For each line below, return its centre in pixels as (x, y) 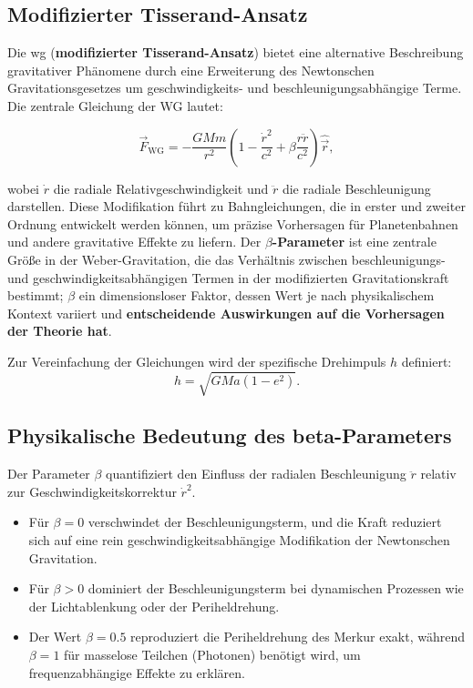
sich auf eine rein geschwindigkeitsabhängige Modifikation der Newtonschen (239, 540)
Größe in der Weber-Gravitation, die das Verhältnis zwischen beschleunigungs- (226, 259)
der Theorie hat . (60, 331)
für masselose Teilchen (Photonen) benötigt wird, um (212, 655)
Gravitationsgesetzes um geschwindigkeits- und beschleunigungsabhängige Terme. (235, 88)
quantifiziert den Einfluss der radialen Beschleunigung (256, 474)
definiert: (427, 361)
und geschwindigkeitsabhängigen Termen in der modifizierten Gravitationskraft (228, 277)
